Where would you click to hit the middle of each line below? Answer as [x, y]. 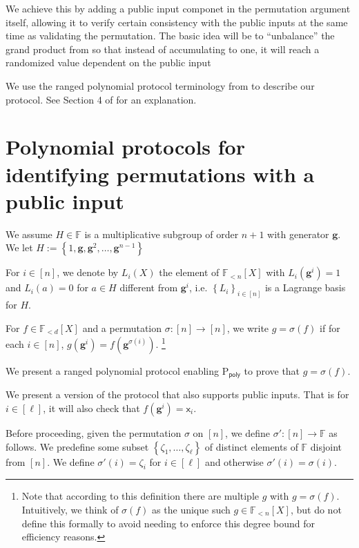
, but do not [316, 509]
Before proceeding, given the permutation [94, 433]
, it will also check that [91, 408]
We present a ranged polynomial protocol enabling [113, 370]
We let [19, 247]
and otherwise [234, 461]
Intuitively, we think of [70, 509]
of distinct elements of [251, 446]
